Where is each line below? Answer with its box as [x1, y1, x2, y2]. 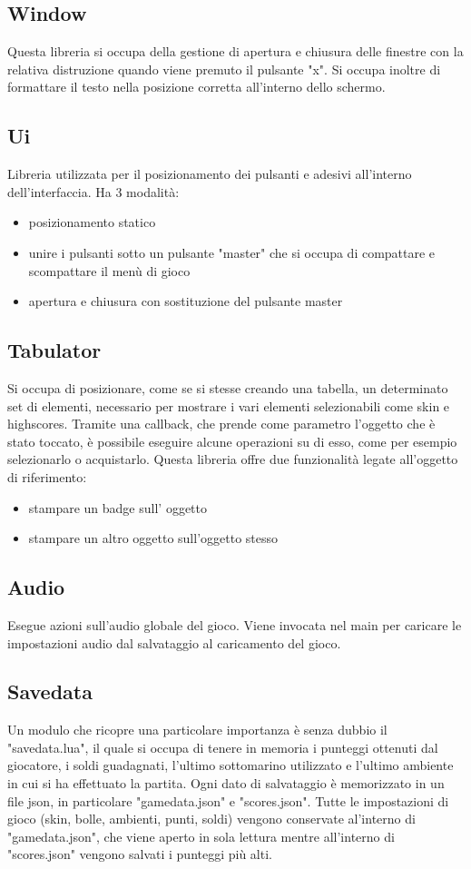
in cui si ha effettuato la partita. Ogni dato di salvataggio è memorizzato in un [7, 774, 445, 793]
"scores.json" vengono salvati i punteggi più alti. [7, 844, 272, 864]
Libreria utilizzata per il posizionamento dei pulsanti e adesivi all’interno [7, 164, 412, 183]
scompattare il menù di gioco [28, 261, 191, 280]
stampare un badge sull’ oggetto [28, 498, 207, 517]
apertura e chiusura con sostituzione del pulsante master [28, 291, 343, 311]
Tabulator [7, 336, 102, 364]
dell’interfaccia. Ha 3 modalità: [7, 182, 180, 201]
